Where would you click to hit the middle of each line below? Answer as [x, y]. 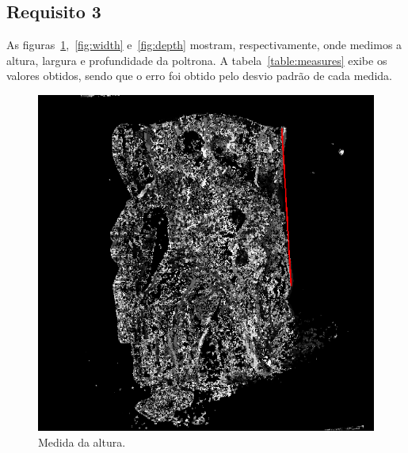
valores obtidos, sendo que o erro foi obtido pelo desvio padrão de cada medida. [199, 76]
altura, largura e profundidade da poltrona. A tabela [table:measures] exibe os [197, 60]
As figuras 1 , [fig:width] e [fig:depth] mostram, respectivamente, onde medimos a [204, 45]
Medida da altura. [82, 442]
